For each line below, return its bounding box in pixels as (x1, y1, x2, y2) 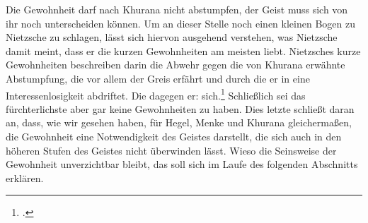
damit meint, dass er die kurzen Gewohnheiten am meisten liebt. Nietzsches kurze (6, 43, 361, 58)
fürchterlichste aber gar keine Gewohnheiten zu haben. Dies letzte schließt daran (6, 101, 355, 116)
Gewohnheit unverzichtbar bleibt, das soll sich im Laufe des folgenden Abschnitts (6, 157, 358, 171)
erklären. (6, 170, 44, 185)
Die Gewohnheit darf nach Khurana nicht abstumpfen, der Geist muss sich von (6, 2, 348, 16)
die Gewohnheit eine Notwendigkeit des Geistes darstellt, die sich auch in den (6, 129, 342, 143)
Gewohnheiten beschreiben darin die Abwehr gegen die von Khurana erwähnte (6, 57, 345, 72)
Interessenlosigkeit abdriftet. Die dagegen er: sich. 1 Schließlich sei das (6, 85, 306, 102)
